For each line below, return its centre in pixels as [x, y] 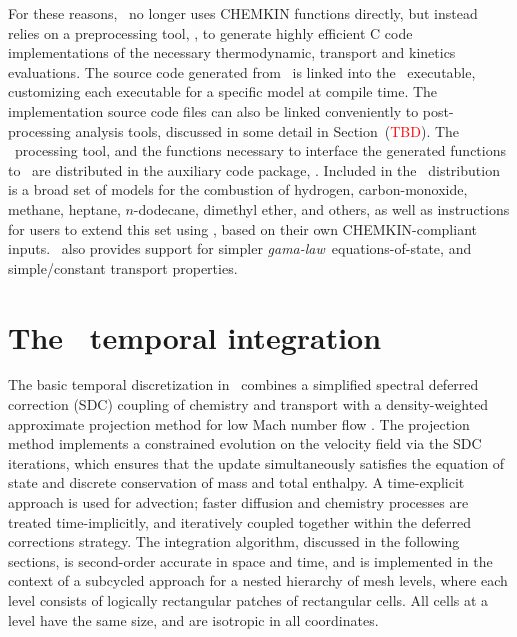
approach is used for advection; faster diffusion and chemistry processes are [238, 502]
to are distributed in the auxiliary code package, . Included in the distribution [254, 169]
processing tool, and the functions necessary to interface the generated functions [260, 150]
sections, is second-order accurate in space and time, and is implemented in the [250, 560]
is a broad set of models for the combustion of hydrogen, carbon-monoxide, [238, 189]
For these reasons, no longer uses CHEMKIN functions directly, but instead [243, 13]
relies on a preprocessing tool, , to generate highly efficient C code [210, 32]
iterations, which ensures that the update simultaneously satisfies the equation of [256, 462]
